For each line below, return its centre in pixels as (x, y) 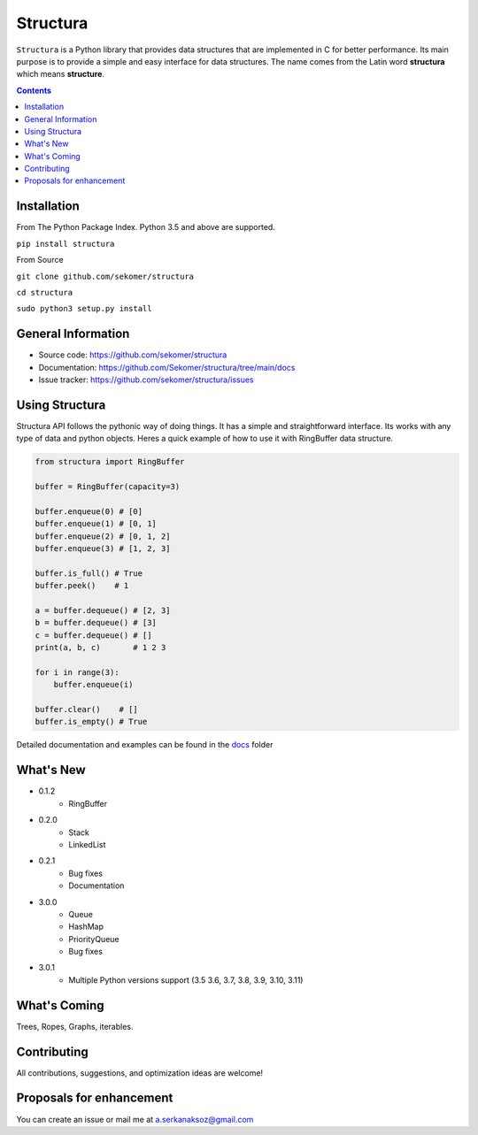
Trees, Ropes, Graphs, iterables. (75, 1026)
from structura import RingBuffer (110, 462)
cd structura (45, 292)
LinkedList (87, 844)
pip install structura (66, 244)
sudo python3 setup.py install (84, 309)
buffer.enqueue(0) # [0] (89, 511)
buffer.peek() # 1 (82, 586)
